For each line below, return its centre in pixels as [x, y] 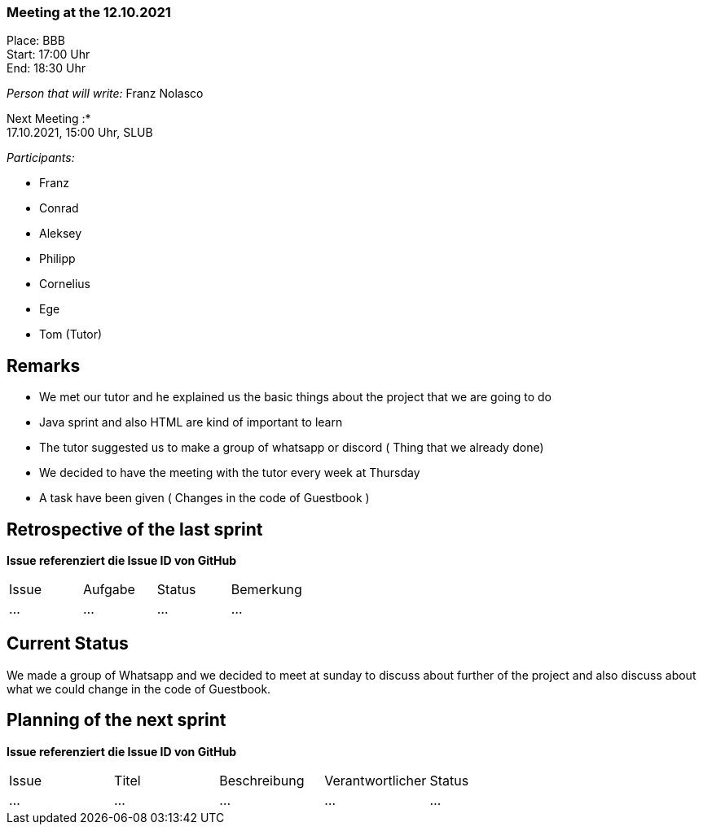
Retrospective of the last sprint [135, 529]
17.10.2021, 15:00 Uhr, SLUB [80, 133]
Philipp [57, 259]
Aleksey [61, 234]
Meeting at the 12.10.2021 [89, 12]
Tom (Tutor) [71, 335]
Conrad [59, 208]
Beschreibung [262, 780]
